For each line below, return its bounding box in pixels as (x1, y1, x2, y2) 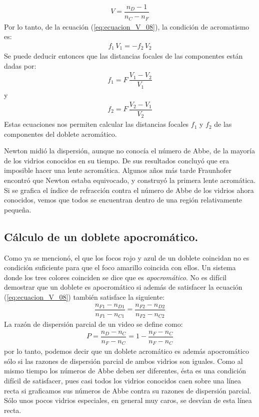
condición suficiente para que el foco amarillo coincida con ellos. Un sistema (4, 262, 236, 273)
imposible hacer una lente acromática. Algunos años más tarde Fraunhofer (4, 165, 231, 175)
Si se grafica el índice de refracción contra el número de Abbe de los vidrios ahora (4, 184, 254, 195)
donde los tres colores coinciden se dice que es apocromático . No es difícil (4, 272, 226, 282)
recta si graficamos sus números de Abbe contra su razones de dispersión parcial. (4, 385, 251, 395)
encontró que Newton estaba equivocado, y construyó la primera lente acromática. (4, 175, 256, 185)
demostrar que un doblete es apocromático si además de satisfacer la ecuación (4, 282, 242, 292)
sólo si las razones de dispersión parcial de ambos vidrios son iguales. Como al (4, 355, 243, 366)
